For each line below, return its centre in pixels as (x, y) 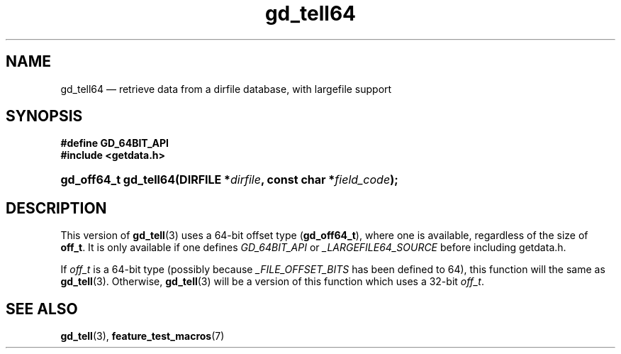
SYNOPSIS (44, 116)
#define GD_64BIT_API (115, 143)
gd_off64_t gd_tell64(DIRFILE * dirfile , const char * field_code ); (229, 180)
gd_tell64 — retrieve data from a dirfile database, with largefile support (226, 89)
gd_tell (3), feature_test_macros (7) (142, 336)
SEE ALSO (42, 309)
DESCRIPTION (56, 208)
